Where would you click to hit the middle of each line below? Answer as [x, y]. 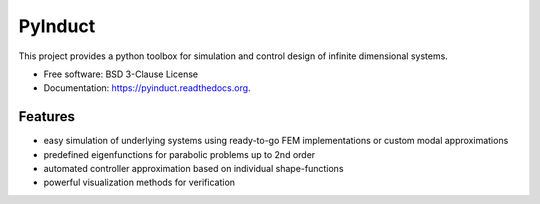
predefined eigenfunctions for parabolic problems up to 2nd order [179, 154]
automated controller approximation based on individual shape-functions [193, 169]
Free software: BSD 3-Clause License [121, 74]
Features [46, 116]
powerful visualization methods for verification [139, 182]
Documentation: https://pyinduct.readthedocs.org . [147, 88]
